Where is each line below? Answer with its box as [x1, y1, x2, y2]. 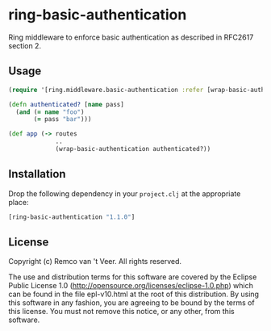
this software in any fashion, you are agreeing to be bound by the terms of [8, 298, 256, 308]
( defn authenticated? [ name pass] [8, 100, 125, 108]
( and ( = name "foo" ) [15, 107, 85, 116]
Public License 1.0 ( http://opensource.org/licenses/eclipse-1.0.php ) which [8, 281, 254, 291]
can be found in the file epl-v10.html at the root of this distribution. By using [8, 289, 260, 300]
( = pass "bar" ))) [33, 115, 92, 124]
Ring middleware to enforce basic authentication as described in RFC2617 [8, 32, 254, 42]
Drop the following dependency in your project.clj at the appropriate [8, 188, 241, 199]
